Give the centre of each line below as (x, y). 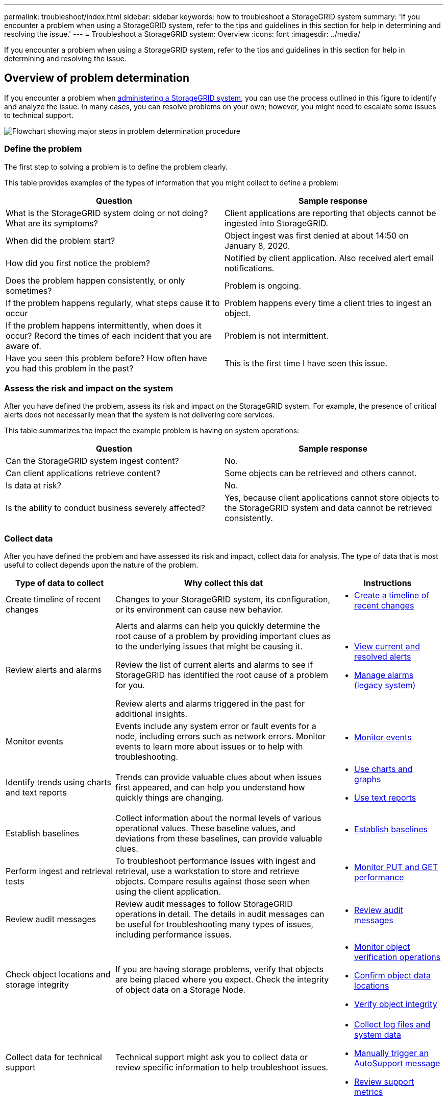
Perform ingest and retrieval (59, 871)
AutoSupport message (397, 1063)
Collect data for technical (54, 1057)
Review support (384, 1082)
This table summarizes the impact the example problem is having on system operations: (152, 431)
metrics (369, 1092)
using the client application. (168, 892)
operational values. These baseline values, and (205, 828)
